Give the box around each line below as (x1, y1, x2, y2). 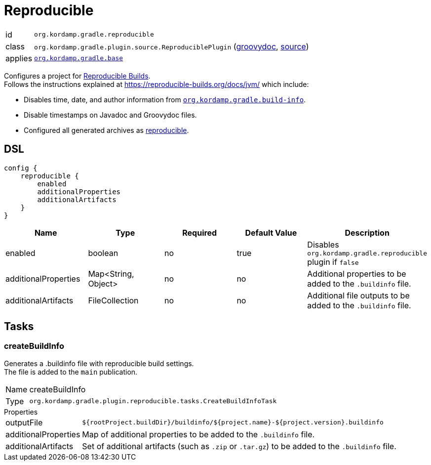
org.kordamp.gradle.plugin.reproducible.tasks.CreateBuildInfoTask (29, 397, 277, 405)
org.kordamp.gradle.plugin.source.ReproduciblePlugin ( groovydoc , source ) (34, 41, 309, 51)
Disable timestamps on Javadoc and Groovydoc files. (24, 110, 197, 119)
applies (5, 53, 33, 63)
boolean (88, 248, 118, 258)
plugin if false (307, 256, 359, 267)
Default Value (245, 227, 297, 238)
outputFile (5, 417, 43, 427)
